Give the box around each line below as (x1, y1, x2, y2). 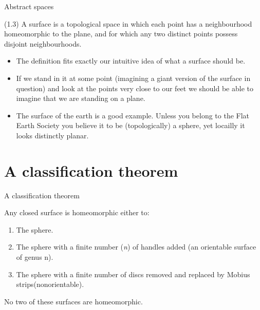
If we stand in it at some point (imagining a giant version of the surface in (16, 72, 251, 83)
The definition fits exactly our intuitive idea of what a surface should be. (16, 55, 246, 66)
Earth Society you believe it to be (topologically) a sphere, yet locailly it (16, 120, 245, 131)
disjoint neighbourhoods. (4, 38, 82, 49)
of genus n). (16, 252, 53, 262)
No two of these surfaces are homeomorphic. (4, 296, 143, 306)
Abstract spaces (4, 1, 54, 11)
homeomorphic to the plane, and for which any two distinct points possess (4, 28, 238, 39)
